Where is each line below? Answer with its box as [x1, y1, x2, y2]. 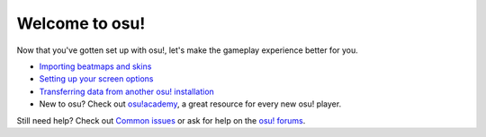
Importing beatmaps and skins [39, 61, 152, 72]
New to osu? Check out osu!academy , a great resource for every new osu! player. [39, 98, 342, 109]
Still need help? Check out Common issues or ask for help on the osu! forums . [16, 115, 306, 125]
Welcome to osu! [16, 13, 146, 33]
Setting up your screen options [39, 73, 154, 84]
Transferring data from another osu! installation [39, 86, 215, 97]
